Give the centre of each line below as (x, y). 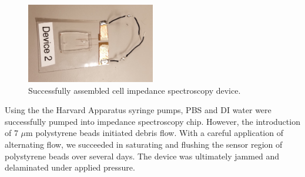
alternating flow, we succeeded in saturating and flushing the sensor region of (144, 144)
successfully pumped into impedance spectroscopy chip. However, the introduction (152, 121)
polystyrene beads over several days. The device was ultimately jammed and (142, 156)
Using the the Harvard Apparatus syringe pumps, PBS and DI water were (138, 110)
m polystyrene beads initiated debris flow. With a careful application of (155, 133)
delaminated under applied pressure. (70, 167)
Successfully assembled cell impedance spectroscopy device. (135, 90)
